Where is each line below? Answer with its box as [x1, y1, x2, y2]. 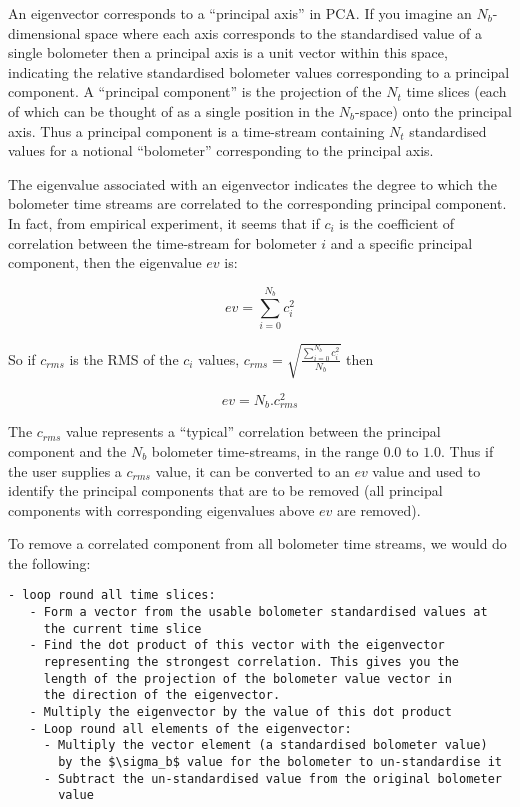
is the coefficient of [339, 212, 455, 233]
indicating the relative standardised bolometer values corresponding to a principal [8, 61, 510, 82]
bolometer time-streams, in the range [151, 440, 379, 461]
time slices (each [406, 81, 507, 102]
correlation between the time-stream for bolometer [8, 232, 317, 253]
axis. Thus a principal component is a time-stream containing [8, 120, 385, 141]
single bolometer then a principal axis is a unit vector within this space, [8, 42, 448, 63]
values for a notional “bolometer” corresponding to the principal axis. [8, 140, 434, 161]
